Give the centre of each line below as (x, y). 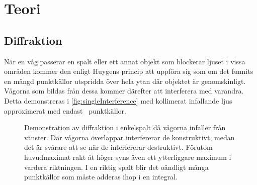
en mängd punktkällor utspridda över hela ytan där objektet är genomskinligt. (125, 81)
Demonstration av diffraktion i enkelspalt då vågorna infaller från (125, 127)
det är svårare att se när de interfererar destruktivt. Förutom (118, 147)
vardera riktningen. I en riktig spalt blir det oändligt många (116, 167)
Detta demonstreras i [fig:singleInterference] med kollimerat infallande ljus (118, 100)
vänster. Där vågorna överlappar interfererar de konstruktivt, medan (130, 137)
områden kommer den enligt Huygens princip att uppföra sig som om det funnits (129, 71)
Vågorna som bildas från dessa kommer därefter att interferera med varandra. (124, 91)
